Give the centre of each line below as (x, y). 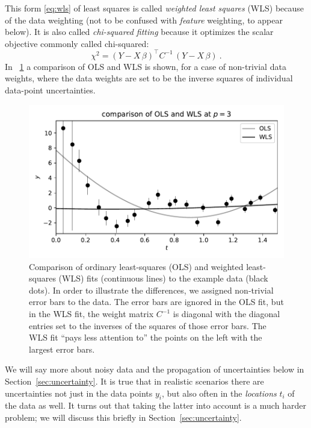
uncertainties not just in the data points (79, 393)
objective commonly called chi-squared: (77, 43)
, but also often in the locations (219, 393)
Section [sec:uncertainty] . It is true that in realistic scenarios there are (134, 381)
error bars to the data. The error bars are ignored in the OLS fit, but (156, 302)
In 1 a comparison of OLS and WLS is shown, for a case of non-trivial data (146, 66)
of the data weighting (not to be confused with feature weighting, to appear (144, 20)
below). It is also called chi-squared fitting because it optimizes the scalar (139, 32)
